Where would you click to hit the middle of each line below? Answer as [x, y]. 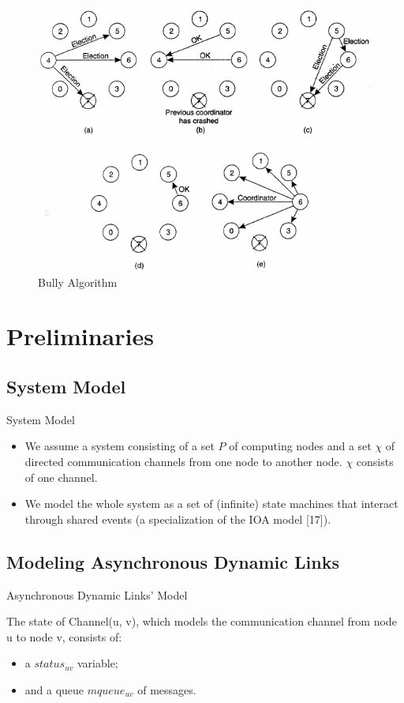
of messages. [167, 689]
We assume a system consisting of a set [120, 446]
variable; [97, 663]
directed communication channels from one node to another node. [183, 462]
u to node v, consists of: [64, 636]
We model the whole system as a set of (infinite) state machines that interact [211, 504]
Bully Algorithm [78, 282]
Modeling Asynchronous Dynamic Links [173, 561]
